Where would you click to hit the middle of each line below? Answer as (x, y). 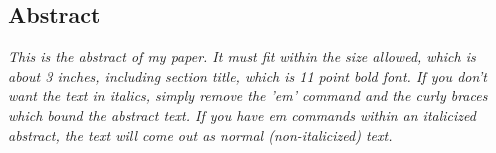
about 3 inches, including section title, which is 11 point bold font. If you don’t (247, 75)
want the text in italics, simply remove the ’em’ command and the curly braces (248, 95)
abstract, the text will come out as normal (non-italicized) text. (200, 134)
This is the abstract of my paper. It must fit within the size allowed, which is (242, 56)
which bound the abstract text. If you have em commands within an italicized (242, 114)
